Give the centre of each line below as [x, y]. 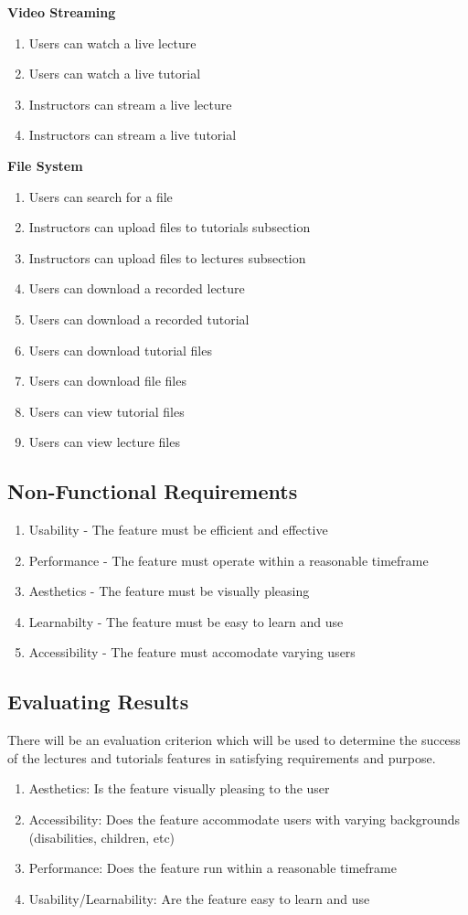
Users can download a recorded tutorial [139, 319]
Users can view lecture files [104, 442]
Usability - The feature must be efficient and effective [178, 530]
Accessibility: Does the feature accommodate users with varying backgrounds [245, 819]
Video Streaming [62, 12]
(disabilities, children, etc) [102, 837]
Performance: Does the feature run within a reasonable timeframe [213, 868]
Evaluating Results [98, 702]
